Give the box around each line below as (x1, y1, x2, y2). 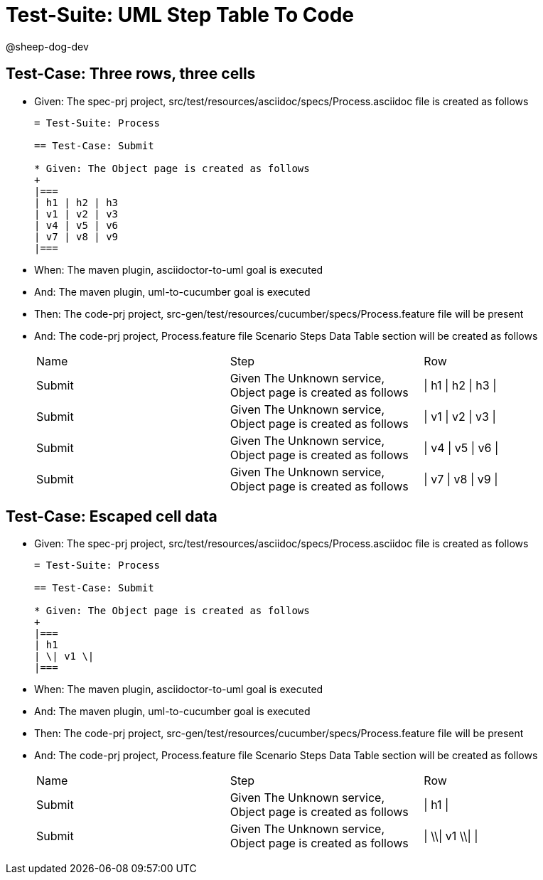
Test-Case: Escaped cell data (6, 508, 217, 526)
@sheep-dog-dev (6, 40, 89, 53)
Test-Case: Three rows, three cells (6, 65, 256, 83)
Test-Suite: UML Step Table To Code (6, 3, 355, 27)
